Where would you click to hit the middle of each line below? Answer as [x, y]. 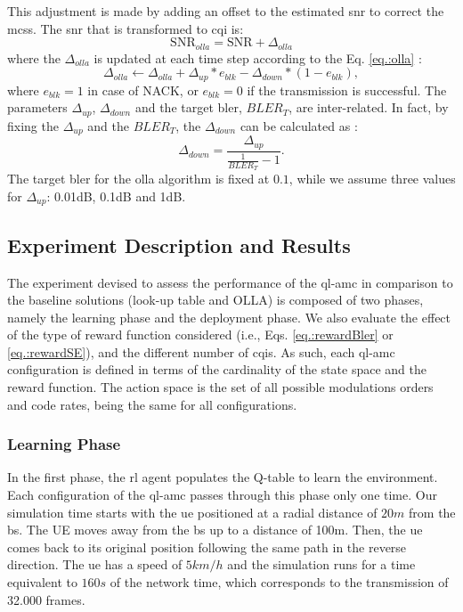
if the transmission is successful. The [347, 90]
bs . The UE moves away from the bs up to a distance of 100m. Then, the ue [215, 530]
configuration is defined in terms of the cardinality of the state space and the [217, 369]
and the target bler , [188, 107]
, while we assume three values [372, 179]
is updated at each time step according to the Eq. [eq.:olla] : [258, 57]
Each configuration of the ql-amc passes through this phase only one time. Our [222, 495]
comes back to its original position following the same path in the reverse [207, 547]
